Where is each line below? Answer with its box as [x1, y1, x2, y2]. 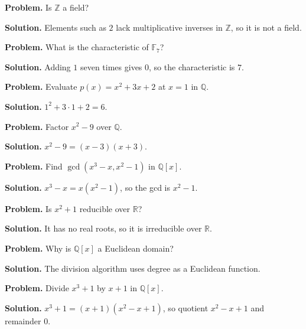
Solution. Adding [5, 60, 71, 73]
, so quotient [162, 301, 209, 314]
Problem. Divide [5, 282, 69, 294]
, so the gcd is [120, 181, 171, 193]
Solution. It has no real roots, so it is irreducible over [5, 222, 202, 234]
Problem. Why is [5, 242, 71, 254]
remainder [5, 314, 41, 327]
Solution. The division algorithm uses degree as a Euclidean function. [5, 262, 261, 274]
